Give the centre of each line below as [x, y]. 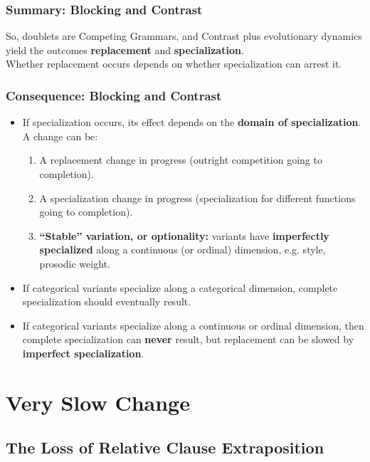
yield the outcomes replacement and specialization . [125, 49]
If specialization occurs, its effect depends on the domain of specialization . [192, 122]
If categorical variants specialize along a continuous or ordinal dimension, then [193, 325]
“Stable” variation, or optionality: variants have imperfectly [184, 235]
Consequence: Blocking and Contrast [114, 95]
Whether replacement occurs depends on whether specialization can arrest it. [174, 64]
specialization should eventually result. [107, 301]
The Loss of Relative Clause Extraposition [165, 447]
